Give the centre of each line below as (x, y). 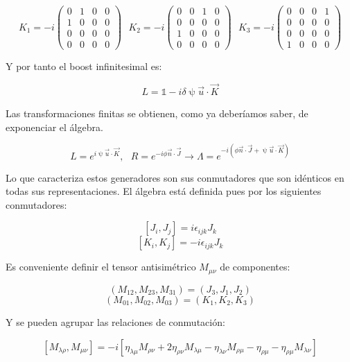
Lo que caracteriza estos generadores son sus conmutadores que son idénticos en (175, 177)
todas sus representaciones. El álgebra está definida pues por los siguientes (164, 191)
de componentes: (255, 267)
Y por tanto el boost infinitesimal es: (84, 66)
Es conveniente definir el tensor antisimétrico (101, 267)
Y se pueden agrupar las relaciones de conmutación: (115, 321)
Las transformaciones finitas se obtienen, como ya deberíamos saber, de (157, 113)
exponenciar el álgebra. (54, 127)
